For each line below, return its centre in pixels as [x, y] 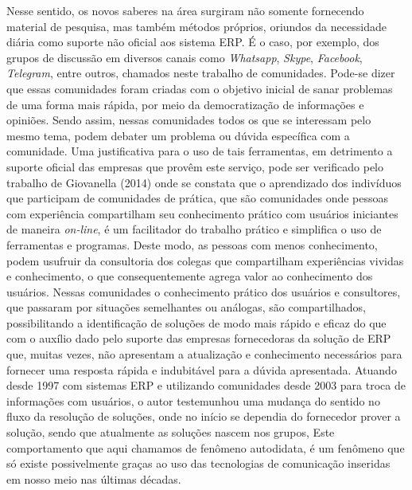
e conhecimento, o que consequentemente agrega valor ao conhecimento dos [190, 276]
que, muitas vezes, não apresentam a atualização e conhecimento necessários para [204, 354]
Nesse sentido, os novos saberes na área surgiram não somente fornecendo [185, 10]
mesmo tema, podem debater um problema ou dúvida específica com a [178, 135]
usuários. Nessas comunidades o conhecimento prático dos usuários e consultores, [204, 291]
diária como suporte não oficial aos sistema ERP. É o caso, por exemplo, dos [193, 42]
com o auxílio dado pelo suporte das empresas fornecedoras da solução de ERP [199, 338]
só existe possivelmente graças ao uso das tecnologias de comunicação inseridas [198, 463]
